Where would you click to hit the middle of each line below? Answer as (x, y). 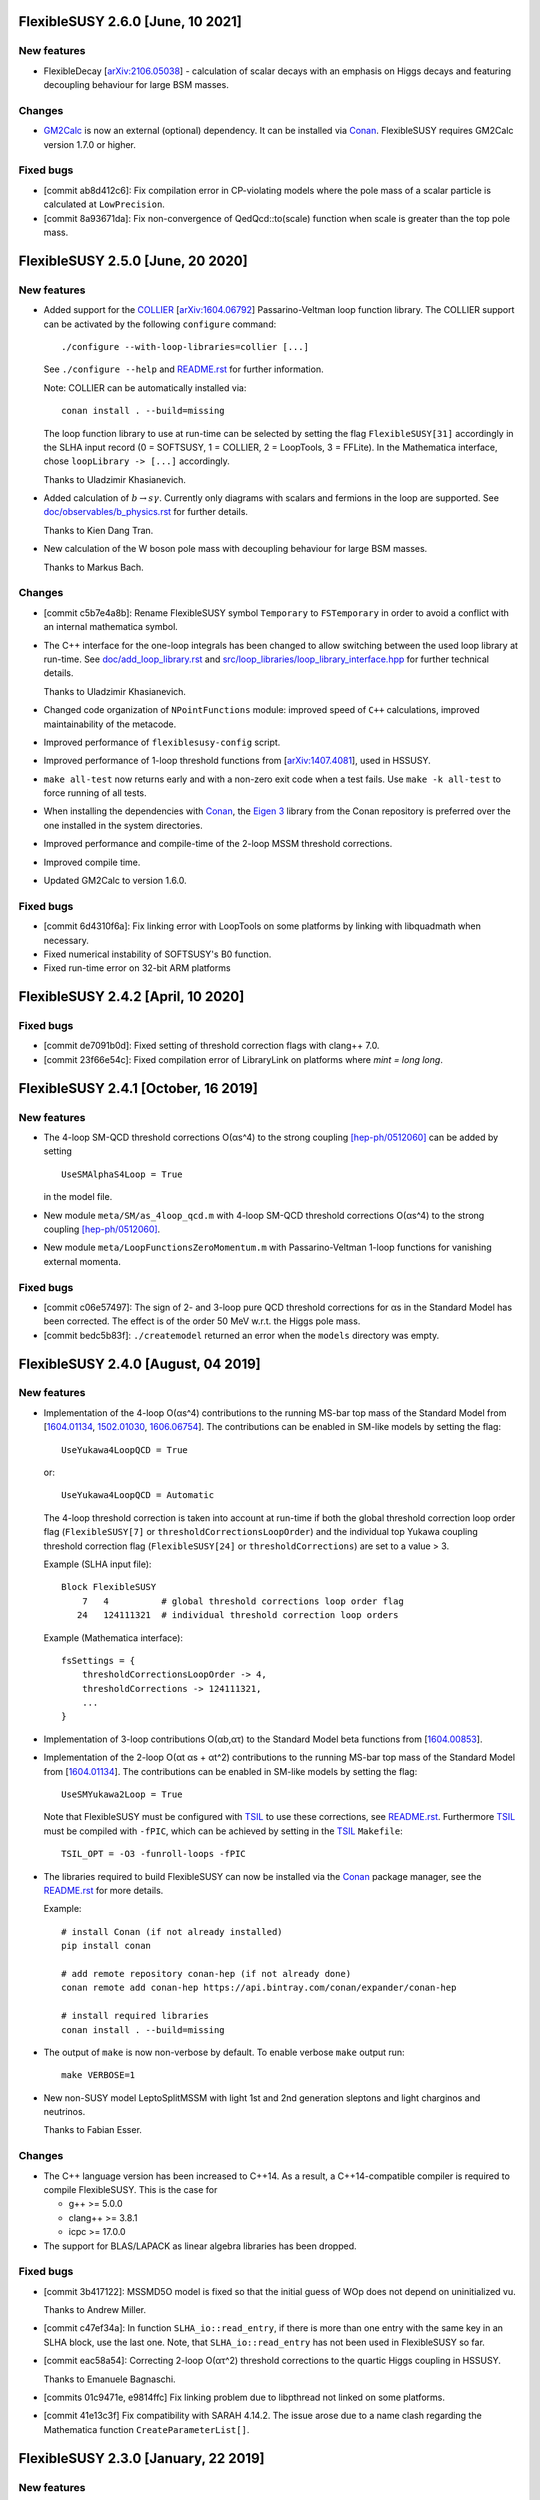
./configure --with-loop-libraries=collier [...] (185, 346)
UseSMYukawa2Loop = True (122, 1794)
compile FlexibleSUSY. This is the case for (130, 2189)
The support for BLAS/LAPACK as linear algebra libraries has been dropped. (200, 2246)
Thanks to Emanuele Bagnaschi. (109, 2379)
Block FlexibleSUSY (109, 1587)
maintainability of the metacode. (110, 724)
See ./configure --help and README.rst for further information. (183, 369)
